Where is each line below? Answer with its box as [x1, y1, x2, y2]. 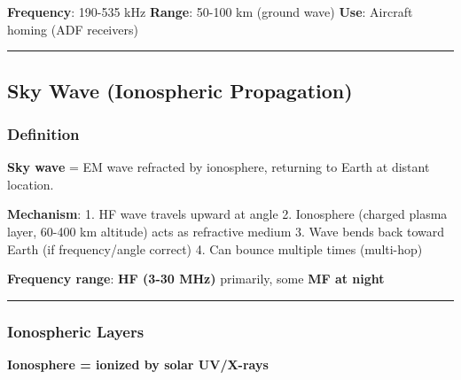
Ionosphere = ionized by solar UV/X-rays [7, 354, 269, 373]
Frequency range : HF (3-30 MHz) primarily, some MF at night [7, 269, 385, 288]
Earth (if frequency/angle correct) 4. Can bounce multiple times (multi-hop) [7, 239, 423, 258]
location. [7, 174, 54, 193]
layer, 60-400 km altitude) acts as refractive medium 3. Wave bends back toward [7, 221, 445, 240]
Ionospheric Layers [7, 320, 145, 342]
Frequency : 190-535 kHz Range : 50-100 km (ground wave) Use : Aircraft [7, 3, 413, 20]
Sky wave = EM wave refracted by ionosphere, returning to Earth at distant [7, 158, 430, 176]
